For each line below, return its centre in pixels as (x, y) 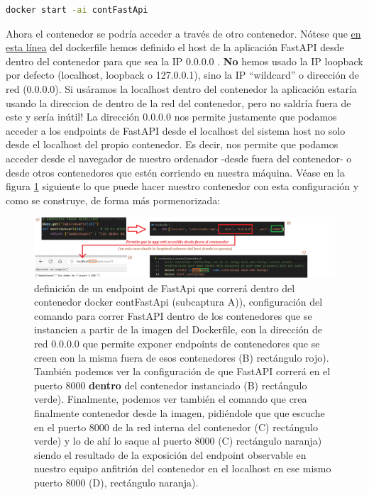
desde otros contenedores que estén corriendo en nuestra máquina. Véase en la (175, 172)
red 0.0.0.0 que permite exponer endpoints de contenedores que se (177, 343)
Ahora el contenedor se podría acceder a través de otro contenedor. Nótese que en (183, 33)
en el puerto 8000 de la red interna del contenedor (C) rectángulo (176, 427)
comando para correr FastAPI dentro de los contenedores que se (173, 315)
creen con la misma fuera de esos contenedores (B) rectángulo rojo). (182, 357)
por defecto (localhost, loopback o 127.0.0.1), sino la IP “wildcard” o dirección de (182, 75)
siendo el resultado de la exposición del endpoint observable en (170, 454)
